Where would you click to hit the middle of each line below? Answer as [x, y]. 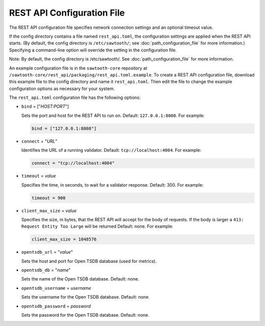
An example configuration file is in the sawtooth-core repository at [78, 68]
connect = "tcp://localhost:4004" [73, 163]
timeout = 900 [49, 198]
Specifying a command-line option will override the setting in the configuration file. [93, 50]
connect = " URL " [39, 141]
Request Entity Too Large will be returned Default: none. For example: [97, 226]
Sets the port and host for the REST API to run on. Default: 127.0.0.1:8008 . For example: [113, 116]
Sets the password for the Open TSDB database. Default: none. [85, 315]
